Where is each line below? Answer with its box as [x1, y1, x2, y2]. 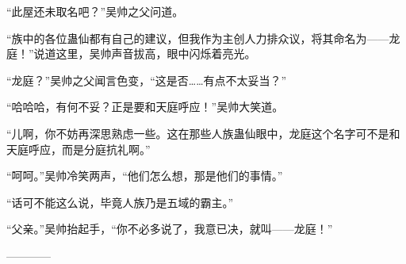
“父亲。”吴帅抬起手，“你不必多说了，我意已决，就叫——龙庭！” [6, 220, 333, 237]
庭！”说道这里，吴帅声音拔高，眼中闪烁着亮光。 [6, 45, 256, 62]
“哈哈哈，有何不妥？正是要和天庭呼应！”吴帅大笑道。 [6, 98, 284, 115]
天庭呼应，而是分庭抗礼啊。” [6, 140, 151, 157]
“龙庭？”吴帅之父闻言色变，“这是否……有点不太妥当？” [6, 71, 287, 88]
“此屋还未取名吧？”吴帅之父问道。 [6, 3, 184, 19]
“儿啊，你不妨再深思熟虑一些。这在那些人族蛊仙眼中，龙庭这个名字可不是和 [6, 124, 400, 141]
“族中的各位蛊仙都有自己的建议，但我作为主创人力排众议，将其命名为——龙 [6, 29, 400, 46]
